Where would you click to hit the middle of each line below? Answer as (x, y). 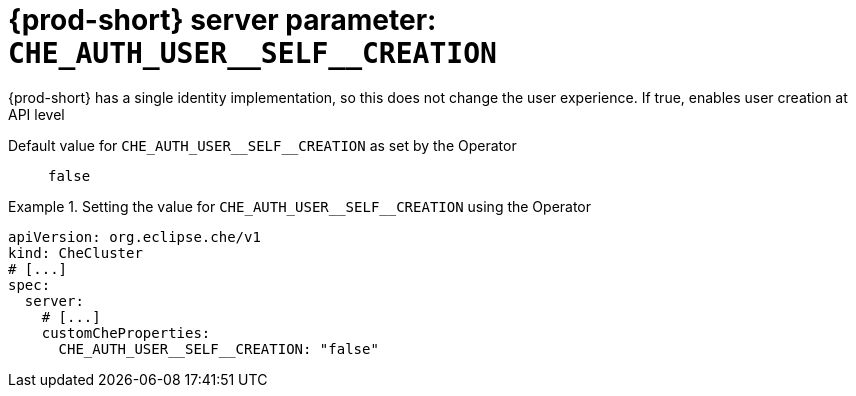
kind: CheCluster (75, 252)
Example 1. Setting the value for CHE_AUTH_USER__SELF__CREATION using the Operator (300, 206)
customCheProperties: (126, 332)
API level (36, 114)
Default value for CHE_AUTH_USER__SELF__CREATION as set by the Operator (262, 145)
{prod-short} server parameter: (222, 20)
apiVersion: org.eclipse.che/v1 (134, 236)
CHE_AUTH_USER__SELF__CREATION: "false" (218, 348)
